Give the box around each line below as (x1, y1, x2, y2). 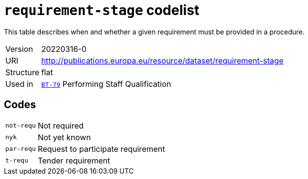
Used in (5, 79, 34, 89)
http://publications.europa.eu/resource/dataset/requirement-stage (41, 55, 284, 65)
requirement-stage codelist (4, 2, 200, 18)
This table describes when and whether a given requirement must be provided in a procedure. (4, 27, 305, 36)
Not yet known (37, 132, 91, 142)
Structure (5, 67, 39, 77)
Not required (37, 120, 84, 130)
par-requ (5, 145, 36, 153)
